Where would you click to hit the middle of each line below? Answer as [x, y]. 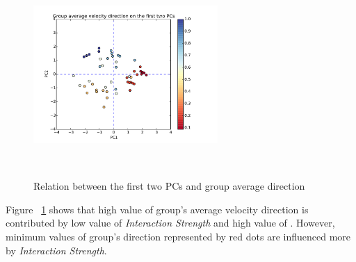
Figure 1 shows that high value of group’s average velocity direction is [157, 209]
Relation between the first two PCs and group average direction [169, 186]
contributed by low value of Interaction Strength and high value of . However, [170, 223]
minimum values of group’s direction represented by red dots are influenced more [178, 236]
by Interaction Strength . [56, 250]
